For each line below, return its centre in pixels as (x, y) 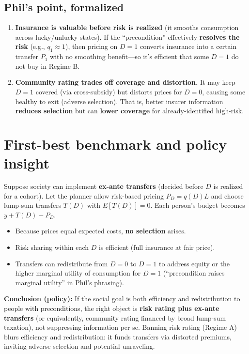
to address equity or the (195, 263)
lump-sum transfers (33, 205)
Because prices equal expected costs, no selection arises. (101, 231)
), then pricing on (91, 46)
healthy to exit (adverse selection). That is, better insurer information (119, 101)
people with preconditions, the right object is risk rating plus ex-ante (112, 308)
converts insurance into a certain (188, 46)
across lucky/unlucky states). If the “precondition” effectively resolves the (127, 37)
